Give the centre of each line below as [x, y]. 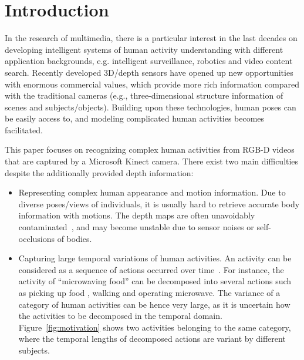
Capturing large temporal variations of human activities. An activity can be [155, 258]
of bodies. [75, 238]
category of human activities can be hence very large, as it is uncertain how [154, 304]
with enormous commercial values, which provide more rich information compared [152, 84]
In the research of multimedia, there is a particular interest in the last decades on [151, 38]
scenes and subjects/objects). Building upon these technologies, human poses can [151, 107]
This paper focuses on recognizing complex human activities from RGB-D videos [150, 149]
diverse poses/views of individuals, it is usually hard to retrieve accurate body [159, 203]
